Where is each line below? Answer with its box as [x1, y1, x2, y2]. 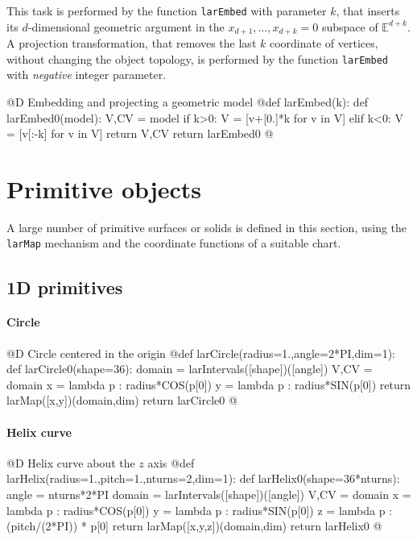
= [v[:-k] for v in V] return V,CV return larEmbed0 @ [6, 125, 274, 142]
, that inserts [336, 2, 400, 19]
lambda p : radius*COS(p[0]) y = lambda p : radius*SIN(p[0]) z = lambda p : [6, 501, 393, 518]
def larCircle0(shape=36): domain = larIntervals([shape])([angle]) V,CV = [6, 360, 373, 377]
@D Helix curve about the [6, 454, 135, 471]
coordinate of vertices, [269, 35, 378, 52]
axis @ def [147, 454, 195, 471]
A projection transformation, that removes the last [6, 35, 257, 52]
